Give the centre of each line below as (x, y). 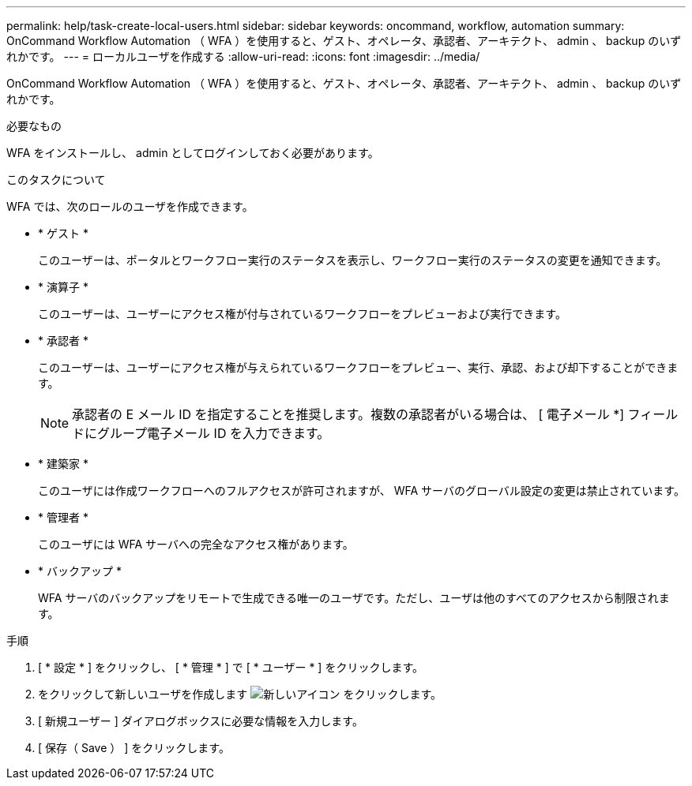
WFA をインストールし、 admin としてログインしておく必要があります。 (193, 153)
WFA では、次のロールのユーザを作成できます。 (130, 206)
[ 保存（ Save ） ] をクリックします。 (134, 748)
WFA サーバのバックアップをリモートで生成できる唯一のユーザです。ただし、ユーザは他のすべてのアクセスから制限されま (354, 598)
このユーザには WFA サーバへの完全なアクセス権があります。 (196, 544)
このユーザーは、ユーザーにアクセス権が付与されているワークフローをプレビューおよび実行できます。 (302, 314)
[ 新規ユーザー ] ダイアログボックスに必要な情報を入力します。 (201, 721)
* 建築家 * (63, 464)
